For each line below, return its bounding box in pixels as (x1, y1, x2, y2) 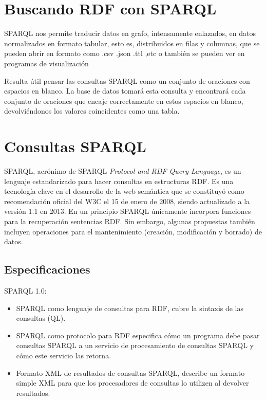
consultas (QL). (16, 313, 66, 323)
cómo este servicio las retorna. (16, 350, 111, 360)
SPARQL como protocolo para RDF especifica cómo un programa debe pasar (16, 330, 260, 340)
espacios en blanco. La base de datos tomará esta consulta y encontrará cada (4, 85, 246, 96)
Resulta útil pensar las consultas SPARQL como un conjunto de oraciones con (4, 75, 250, 86)
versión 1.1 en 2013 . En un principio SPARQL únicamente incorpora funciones (4, 206, 251, 216)
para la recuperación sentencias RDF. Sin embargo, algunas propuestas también (4, 215, 255, 226)
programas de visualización (4, 58, 89, 68)
